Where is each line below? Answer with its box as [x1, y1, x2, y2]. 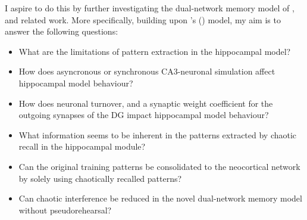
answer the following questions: [5, 25, 118, 38]
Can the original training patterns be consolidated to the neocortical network [18, 160, 300, 172]
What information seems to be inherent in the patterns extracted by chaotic [18, 128, 297, 141]
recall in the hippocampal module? [18, 140, 146, 153]
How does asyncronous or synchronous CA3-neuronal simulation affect [18, 65, 275, 78]
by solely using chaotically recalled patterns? [18, 172, 182, 184]
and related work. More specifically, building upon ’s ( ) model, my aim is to [5, 13, 281, 26]
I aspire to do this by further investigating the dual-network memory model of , [5, 2, 295, 14]
